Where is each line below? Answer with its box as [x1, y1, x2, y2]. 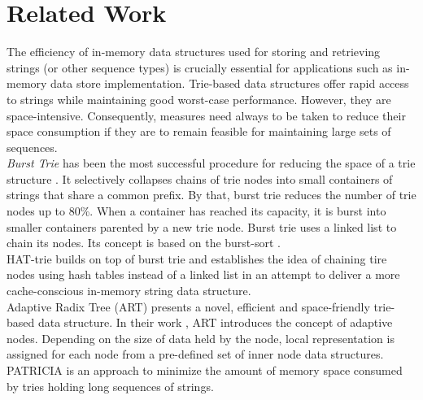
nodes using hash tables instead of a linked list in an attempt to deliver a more [7, 266, 400, 283]
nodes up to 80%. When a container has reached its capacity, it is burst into [7, 202, 386, 220]
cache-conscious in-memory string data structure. [7, 282, 251, 299]
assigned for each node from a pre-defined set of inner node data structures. [7, 346, 384, 363]
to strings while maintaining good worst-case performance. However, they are [7, 90, 391, 107]
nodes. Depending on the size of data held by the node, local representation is [7, 329, 395, 346]
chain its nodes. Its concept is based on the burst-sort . [7, 234, 281, 251]
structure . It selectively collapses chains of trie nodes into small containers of [7, 170, 393, 187]
